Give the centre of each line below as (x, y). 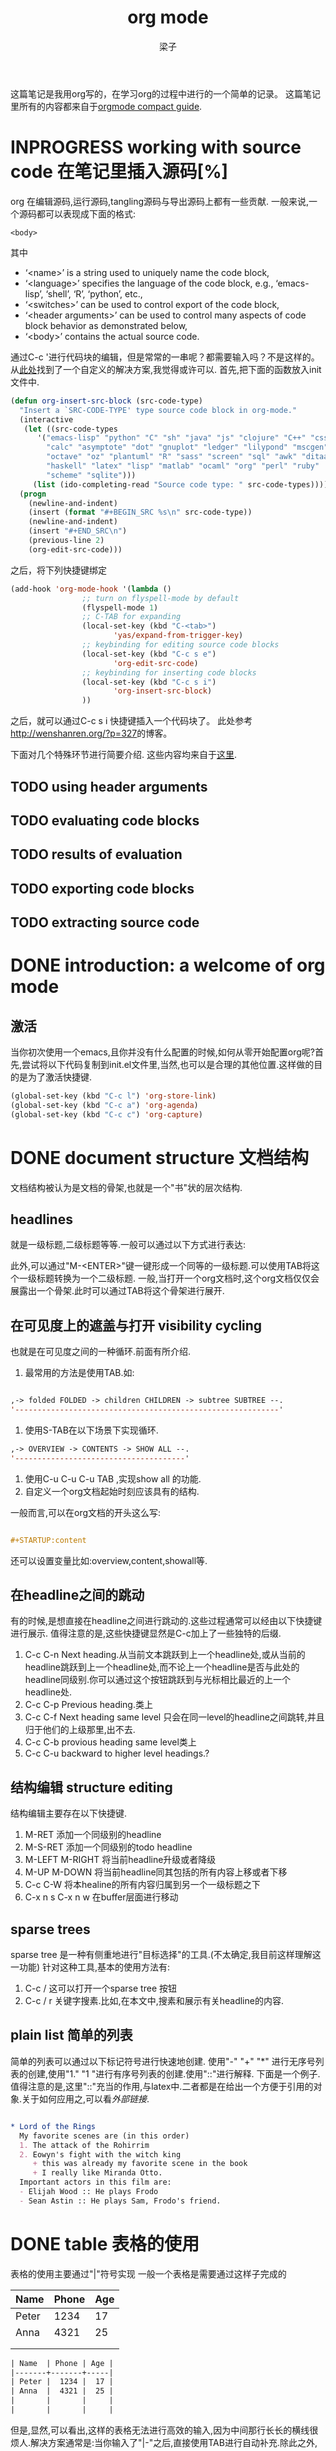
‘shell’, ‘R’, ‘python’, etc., (94, 293)
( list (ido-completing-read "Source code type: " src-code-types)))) (180, 484)
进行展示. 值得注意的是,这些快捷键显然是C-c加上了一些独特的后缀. (146, 1633)
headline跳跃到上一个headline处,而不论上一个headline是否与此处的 (162, 1667)
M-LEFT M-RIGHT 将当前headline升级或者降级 (120, 1860)
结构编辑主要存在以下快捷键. (69, 1813)
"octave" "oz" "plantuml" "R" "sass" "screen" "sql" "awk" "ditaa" (189, 457)
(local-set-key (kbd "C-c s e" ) (149, 654)
